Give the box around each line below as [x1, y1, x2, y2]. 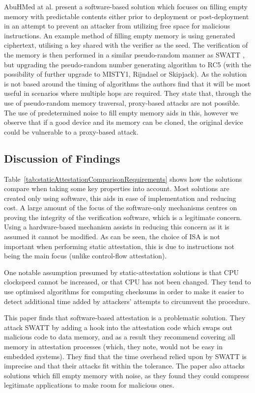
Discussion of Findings [4, 150, 120, 166]
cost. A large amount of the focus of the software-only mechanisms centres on [4, 202, 237, 213]
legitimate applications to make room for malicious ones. [4, 380, 174, 390]
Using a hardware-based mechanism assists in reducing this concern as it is [4, 222, 229, 232]
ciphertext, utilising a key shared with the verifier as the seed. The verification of [4, 40, 248, 50]
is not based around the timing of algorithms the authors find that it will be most [4, 78, 251, 88]
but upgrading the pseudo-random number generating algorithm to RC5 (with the [4, 59, 251, 69]
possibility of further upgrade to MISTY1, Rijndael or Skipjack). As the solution [4, 69, 247, 79]
